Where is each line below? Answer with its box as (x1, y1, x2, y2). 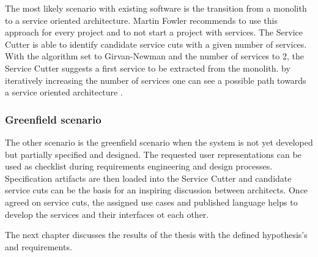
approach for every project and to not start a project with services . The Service (5, 26, 303, 39)
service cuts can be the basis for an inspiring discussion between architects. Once (5, 184, 308, 196)
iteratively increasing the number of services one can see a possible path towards (5, 73, 306, 86)
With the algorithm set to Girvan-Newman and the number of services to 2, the (5, 50, 304, 62)
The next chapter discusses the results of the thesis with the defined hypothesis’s (5, 228, 308, 241)
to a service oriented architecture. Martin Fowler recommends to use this (5, 13, 278, 26)
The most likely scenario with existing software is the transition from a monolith (5, 2, 307, 14)
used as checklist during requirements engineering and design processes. (5, 160, 273, 173)
